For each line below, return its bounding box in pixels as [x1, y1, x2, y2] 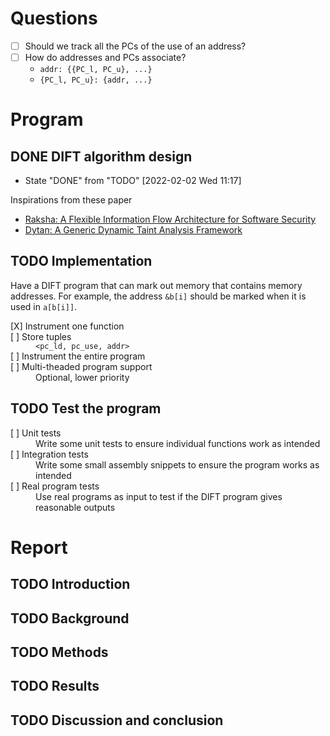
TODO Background [10, 610, 130, 627]
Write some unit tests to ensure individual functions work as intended [35, 437, 321, 449]
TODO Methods [10, 644, 109, 661]
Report [10, 536, 68, 559]
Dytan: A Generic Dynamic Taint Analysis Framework [24, 224, 243, 236]
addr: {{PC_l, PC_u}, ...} [39, 65, 153, 75]
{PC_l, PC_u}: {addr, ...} [39, 75, 153, 86]
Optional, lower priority [35, 371, 130, 383]
